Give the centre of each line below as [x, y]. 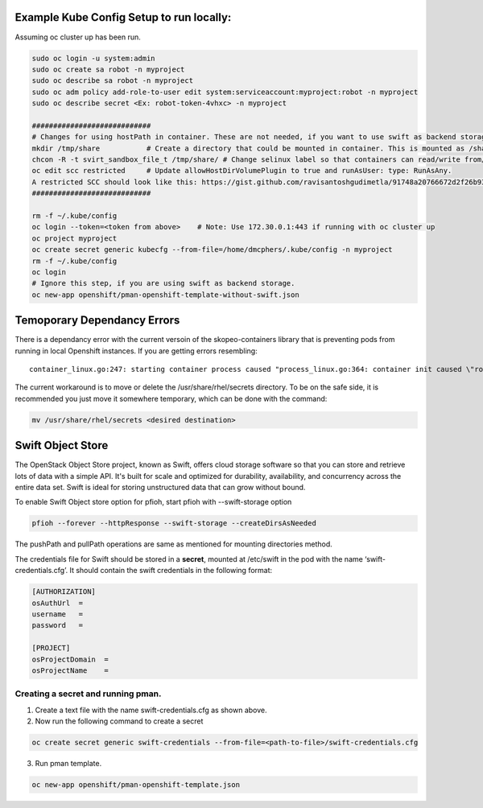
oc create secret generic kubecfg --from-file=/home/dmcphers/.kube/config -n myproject [213, 250]
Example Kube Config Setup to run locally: [123, 17]
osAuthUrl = [58, 603]
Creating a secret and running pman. [88, 694]
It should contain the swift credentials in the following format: [171, 571]
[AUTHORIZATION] [64, 592]
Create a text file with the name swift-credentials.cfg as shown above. [151, 710]
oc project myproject [74, 238]
